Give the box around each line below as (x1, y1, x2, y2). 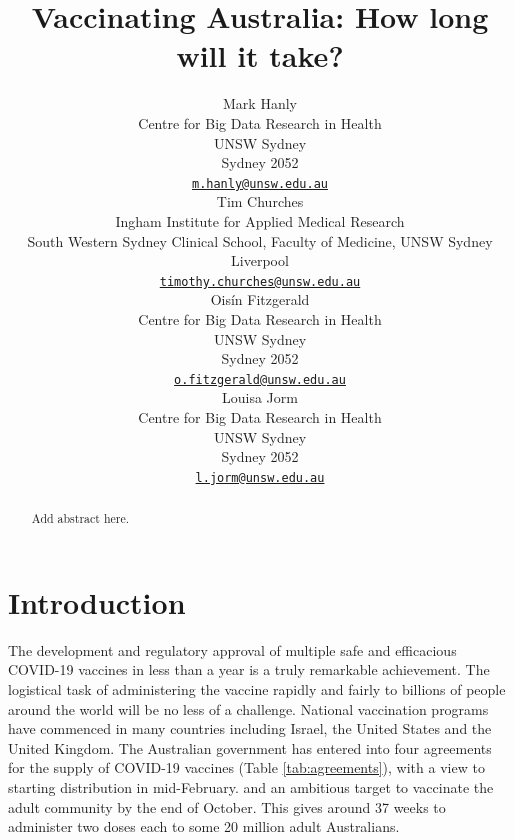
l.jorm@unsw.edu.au (195, 470, 325, 485)
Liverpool (231, 250, 289, 271)
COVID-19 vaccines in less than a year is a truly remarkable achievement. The (8, 659, 490, 680)
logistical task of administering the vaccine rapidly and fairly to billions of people (8, 679, 506, 700)
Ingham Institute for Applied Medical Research (115, 210, 405, 231)
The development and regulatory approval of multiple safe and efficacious (8, 639, 457, 660)
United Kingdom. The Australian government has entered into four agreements (8, 737, 492, 758)
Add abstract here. (31, 510, 130, 527)
